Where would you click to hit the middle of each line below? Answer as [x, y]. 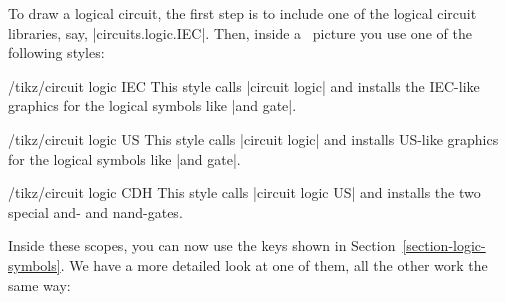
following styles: [56, 52]
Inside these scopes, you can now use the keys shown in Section [202, 245]
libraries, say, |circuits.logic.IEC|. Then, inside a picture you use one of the [240, 32]
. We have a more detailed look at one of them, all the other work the [274, 264]
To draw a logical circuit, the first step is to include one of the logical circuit [242, 13]
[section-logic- [444, 245]
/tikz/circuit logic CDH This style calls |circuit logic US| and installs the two [244, 192]
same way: [39, 284]
